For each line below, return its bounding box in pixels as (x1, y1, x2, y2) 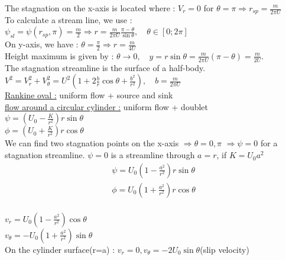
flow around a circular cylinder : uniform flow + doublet (5, 100, 209, 113)
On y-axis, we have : (5, 38, 79, 50)
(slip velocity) (200, 243, 249, 255)
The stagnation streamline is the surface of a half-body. (5, 61, 206, 73)
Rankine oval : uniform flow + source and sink (5, 89, 173, 101)
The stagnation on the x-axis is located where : (5, 2, 175, 14)
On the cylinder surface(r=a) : (5, 243, 115, 255)
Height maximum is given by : (5, 49, 114, 62)
